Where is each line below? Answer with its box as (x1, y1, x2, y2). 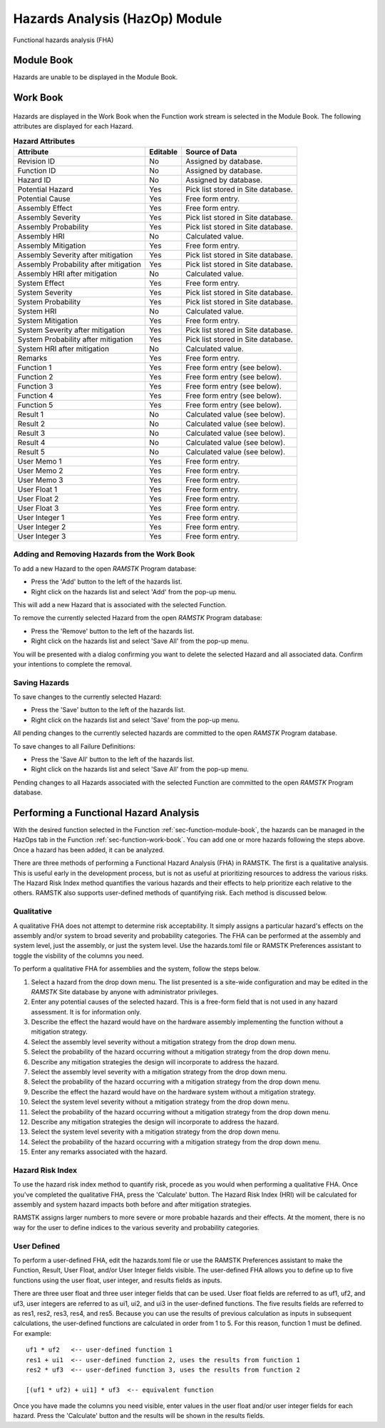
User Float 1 (17, 484, 58, 494)
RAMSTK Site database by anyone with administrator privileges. (31, 987, 219, 996)
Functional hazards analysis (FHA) (13, 36, 114, 44)
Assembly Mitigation (17, 241, 86, 251)
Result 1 (17, 409, 44, 419)
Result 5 (17, 447, 46, 457)
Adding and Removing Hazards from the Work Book (13, 549, 195, 559)
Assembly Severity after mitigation (17, 250, 133, 260)
